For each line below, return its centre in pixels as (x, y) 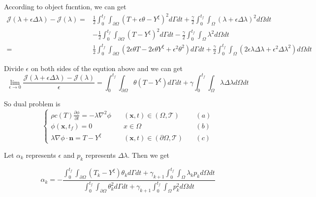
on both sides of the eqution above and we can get (107, 68)
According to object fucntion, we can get (65, 6)
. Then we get (148, 155)
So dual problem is (32, 104)
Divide (14, 68)
